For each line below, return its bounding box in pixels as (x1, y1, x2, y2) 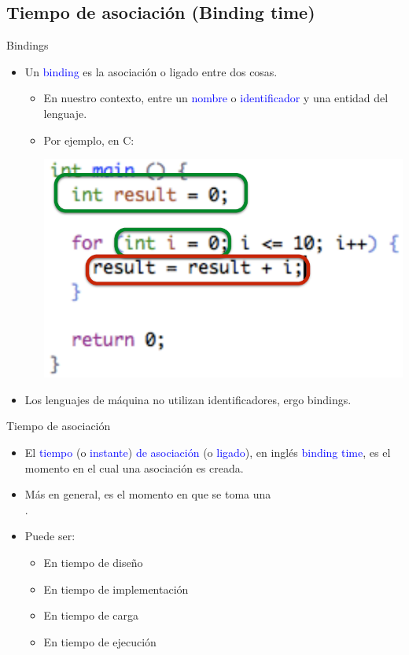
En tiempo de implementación (43, 580, 189, 597)
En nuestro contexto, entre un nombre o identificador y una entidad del (43, 90, 389, 106)
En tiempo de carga (43, 607, 138, 624)
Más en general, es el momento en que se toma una (24, 486, 271, 502)
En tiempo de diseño (43, 554, 143, 570)
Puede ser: (24, 528, 76, 544)
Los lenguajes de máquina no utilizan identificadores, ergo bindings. (24, 391, 352, 407)
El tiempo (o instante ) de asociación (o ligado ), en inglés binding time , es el (24, 444, 391, 460)
